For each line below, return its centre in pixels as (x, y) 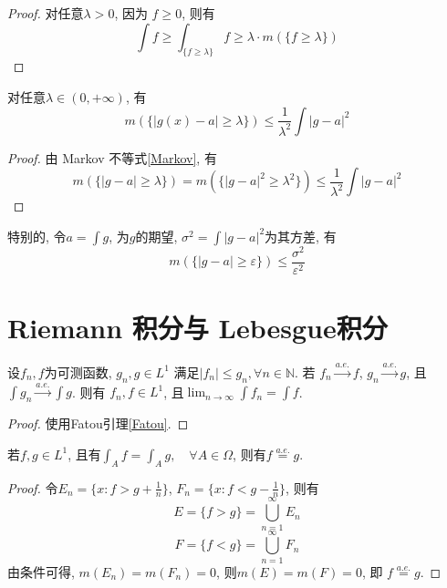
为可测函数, (78, 371)
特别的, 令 (37, 236)
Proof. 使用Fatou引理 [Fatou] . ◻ (98, 423)
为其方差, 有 (301, 236)
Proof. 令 (33, 487)
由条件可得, (41, 571)
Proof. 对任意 (46, 13)
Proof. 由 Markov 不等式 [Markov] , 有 (112, 157)
